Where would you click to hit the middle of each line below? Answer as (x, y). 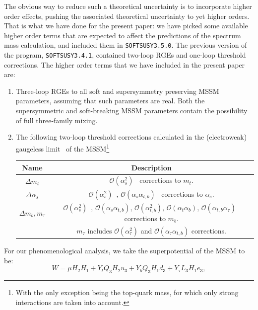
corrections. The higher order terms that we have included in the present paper (125, 64)
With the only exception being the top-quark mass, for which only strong (127, 292)
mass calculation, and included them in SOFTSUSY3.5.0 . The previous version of (126, 45)
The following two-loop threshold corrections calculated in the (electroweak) (131, 137)
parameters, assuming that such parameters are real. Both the (110, 101)
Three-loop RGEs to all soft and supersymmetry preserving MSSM (117, 91)
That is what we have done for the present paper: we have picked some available (126, 26)
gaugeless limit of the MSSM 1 (63, 148)
